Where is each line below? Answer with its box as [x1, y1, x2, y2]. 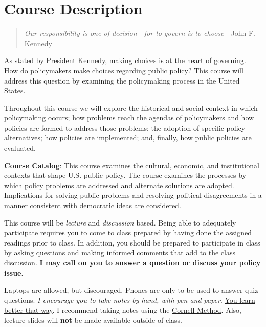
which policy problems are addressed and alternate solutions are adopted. [4, 179, 234, 190]
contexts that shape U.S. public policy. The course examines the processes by [4, 170, 247, 180]
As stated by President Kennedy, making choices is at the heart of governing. [4, 55, 246, 66]
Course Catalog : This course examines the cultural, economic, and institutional [4, 159, 259, 170]
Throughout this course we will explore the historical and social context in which [4, 102, 258, 113]
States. [4, 85, 26, 96]
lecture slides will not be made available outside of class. [4, 314, 182, 325]
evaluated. [4, 142, 36, 153]
